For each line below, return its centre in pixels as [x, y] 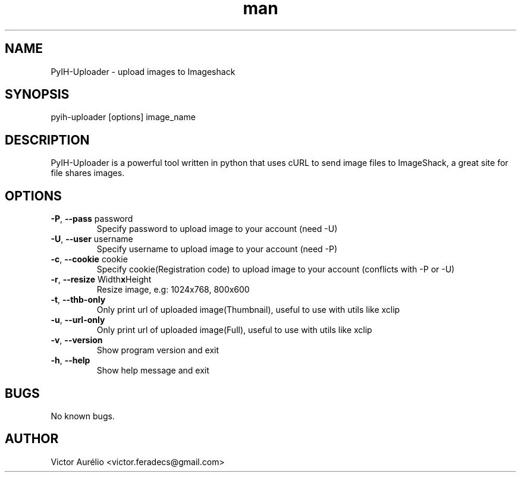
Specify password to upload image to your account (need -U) [217, 229]
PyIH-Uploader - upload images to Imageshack [143, 71]
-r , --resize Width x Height [101, 280]
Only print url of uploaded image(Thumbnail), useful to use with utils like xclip [248, 310]
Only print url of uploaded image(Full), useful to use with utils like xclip [234, 330]
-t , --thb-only [78, 300]
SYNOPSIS [37, 95]
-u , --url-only [78, 320]
